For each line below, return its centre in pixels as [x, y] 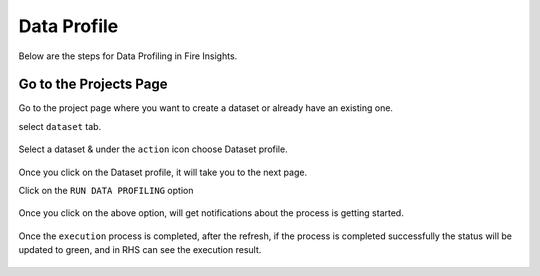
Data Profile [68, 26]
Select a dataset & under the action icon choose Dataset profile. [153, 149]
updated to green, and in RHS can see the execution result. [140, 250]
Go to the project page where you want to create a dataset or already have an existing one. [206, 108]
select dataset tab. [60, 126]
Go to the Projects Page [93, 84]
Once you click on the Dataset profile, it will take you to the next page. [163, 172]
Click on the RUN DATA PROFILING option [106, 191]
